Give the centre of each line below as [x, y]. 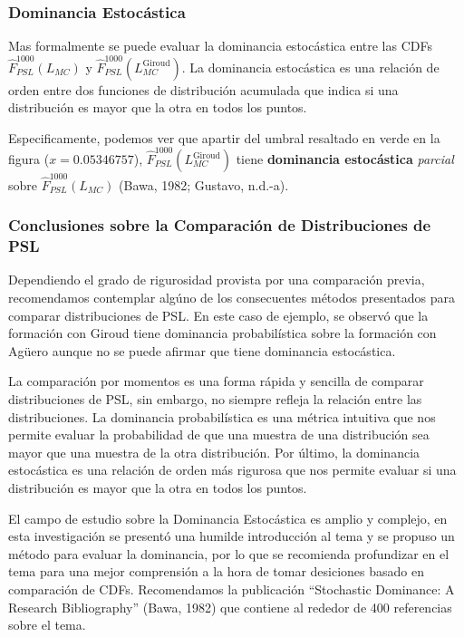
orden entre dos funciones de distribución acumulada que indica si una [203, 89]
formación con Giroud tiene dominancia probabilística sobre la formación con [222, 333]
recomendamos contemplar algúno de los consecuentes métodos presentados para [232, 298]
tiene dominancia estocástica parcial [345, 159]
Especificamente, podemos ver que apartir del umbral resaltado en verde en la [224, 137]
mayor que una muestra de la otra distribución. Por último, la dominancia [214, 452]
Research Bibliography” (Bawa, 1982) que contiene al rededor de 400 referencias [230, 607]
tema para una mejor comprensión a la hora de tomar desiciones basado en [216, 571]
